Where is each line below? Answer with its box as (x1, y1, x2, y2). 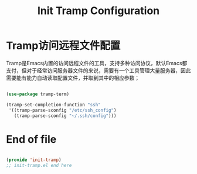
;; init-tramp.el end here (6, 163, 72, 169)
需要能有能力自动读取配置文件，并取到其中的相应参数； (6, 74, 140, 81)
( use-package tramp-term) (6, 91, 69, 97)
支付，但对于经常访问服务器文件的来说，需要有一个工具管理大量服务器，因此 (6, 66, 191, 74)
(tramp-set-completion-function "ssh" (6, 102, 101, 108)
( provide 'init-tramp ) (6, 157, 62, 163)
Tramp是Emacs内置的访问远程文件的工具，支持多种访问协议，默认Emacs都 (6, 59, 188, 66)
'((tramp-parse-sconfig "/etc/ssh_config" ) (8, 107, 117, 113)
